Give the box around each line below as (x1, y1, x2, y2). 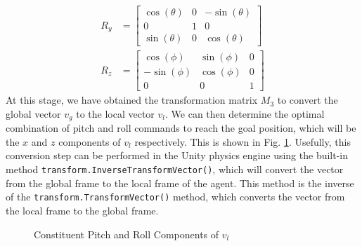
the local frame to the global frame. (6, 203, 159, 217)
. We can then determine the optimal (165, 106, 325, 121)
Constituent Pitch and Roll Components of (34, 226, 219, 241)
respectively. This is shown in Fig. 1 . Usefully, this (134, 134, 351, 149)
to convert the (277, 93, 338, 107)
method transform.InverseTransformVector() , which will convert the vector (6, 162, 344, 177)
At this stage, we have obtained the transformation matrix (6, 93, 258, 107)
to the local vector (76, 106, 155, 121)
